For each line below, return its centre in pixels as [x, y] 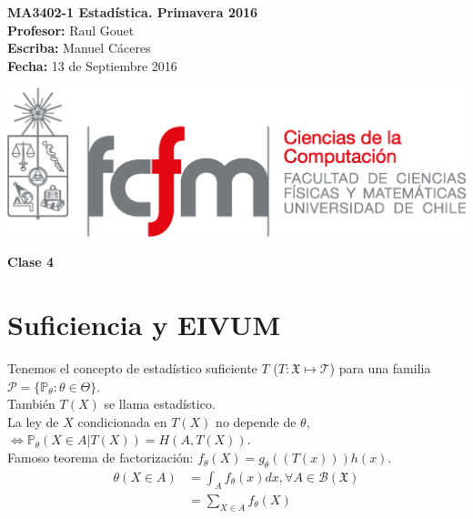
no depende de [256, 421]
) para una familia [380, 368]
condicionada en [122, 421]
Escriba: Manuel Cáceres [79, 48]
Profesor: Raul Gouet [71, 30]
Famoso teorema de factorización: [101, 458]
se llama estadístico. [160, 404]
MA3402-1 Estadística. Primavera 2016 [133, 12]
